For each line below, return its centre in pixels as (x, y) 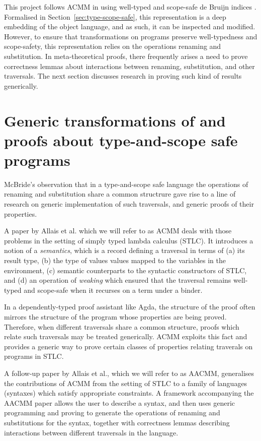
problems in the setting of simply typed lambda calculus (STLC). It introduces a (129, 240)
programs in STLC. (34, 356)
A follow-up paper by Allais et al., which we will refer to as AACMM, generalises (129, 373)
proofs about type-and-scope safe (121, 140)
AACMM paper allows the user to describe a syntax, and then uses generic (120, 402)
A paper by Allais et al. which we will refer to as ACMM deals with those (118, 231)
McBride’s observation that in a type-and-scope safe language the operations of (126, 184)
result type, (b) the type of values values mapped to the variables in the (115, 260)
